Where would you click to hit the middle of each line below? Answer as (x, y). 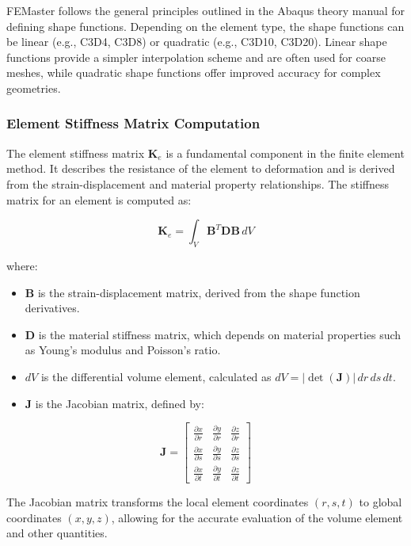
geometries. (34, 88)
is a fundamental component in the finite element (285, 153)
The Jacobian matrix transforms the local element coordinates (158, 502)
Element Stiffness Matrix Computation (133, 123)
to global (381, 502)
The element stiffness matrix (76, 153)
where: (22, 265)
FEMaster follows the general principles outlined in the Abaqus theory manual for (205, 10)
